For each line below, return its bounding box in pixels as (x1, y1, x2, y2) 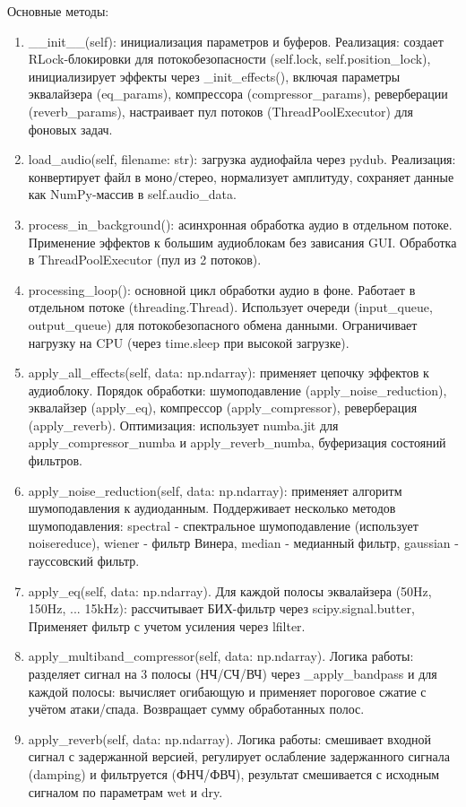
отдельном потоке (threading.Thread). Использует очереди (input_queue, (28, 298, 433, 317)
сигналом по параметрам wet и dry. (28, 782, 223, 801)
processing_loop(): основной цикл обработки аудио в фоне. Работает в (28, 280, 416, 299)
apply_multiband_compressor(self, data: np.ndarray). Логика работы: (28, 646, 414, 665)
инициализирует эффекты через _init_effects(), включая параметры (28, 66, 401, 85)
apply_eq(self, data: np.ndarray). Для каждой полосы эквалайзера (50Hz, (28, 581, 432, 600)
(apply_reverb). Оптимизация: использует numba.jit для (28, 415, 339, 434)
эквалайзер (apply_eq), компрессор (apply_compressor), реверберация (28, 398, 418, 417)
